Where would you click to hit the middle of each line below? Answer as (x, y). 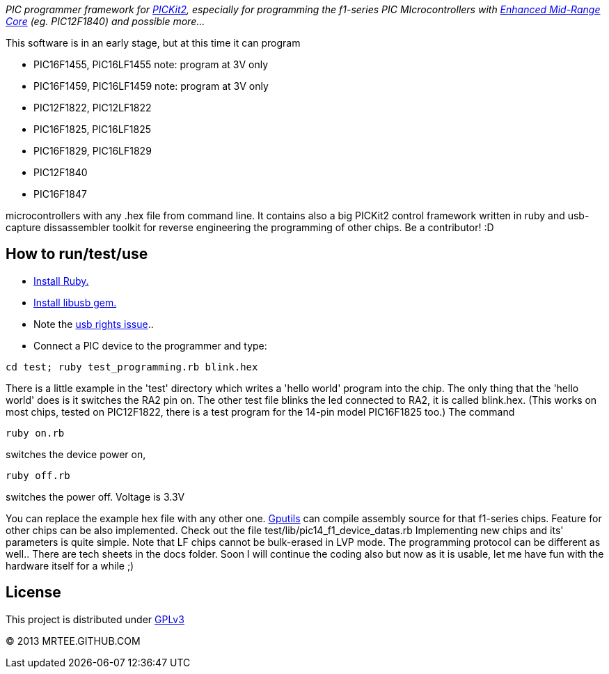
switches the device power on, (76, 454)
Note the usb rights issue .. (94, 324)
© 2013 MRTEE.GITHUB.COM (73, 641)
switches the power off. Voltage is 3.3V (95, 496)
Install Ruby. (61, 281)
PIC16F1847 (60, 194)
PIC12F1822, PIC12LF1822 (93, 108)
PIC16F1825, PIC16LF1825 (93, 129)
